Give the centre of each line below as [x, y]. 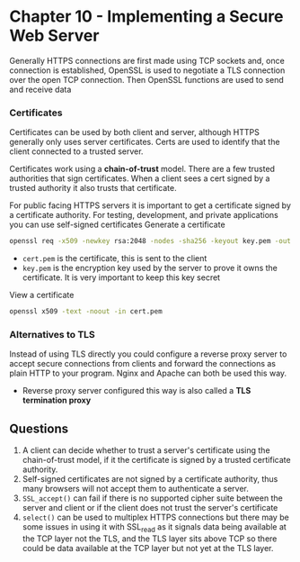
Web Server [54, 36]
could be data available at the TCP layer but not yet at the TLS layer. [148, 548]
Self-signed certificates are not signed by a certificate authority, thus [150, 479]
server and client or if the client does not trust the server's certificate [150, 508]
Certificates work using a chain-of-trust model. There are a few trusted [142, 169]
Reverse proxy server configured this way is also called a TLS [137, 391]
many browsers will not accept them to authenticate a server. [135, 489]
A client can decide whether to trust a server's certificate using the [146, 450]
